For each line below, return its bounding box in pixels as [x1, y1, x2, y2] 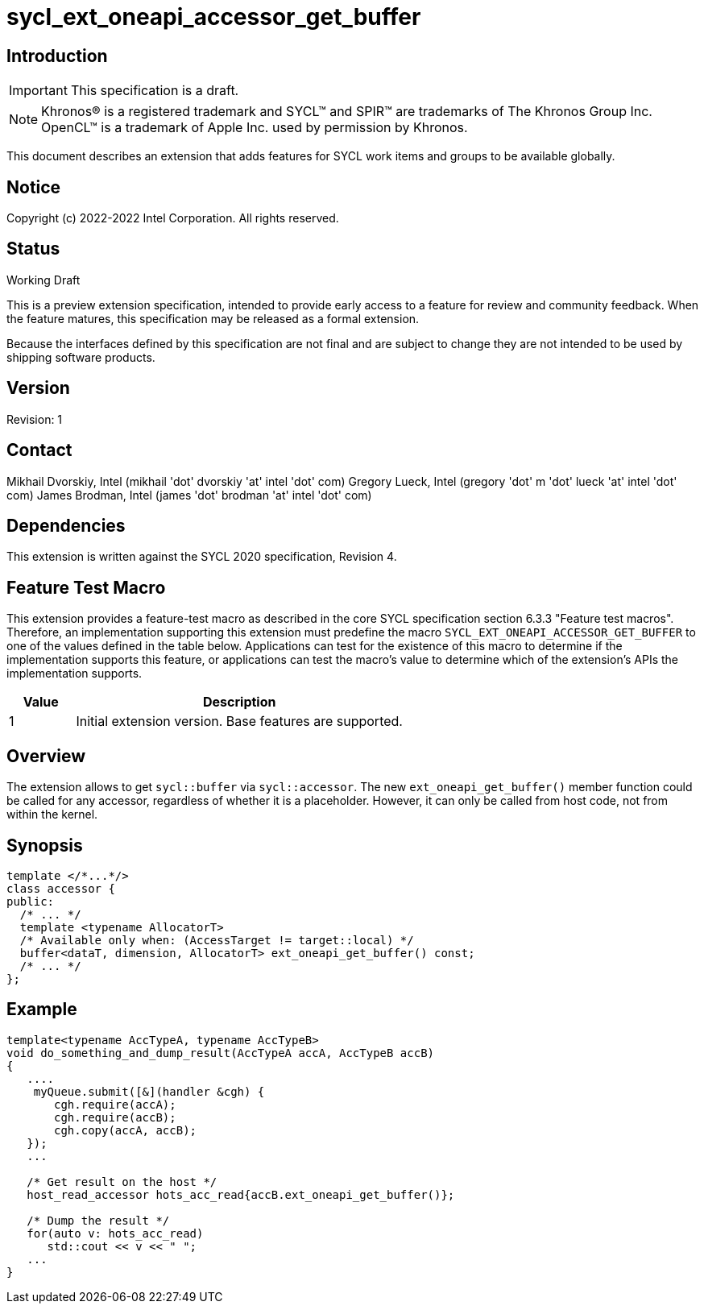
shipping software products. [6, 350, 155, 364]
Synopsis [6, 835, 83, 856]
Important [9, 82, 68, 99]
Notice [6, 176, 61, 197]
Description [203, 694, 276, 711]
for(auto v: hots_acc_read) [27, 1226, 204, 1240]
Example [6, 999, 77, 1020]
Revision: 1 [6, 412, 63, 426]
